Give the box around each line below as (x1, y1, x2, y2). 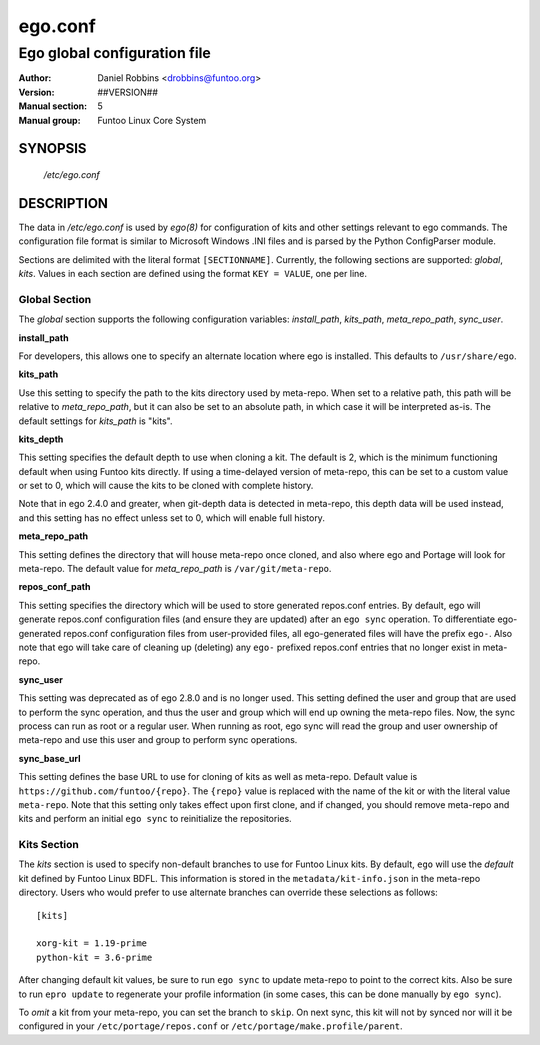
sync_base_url (18, 752, 81, 764)
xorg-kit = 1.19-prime (36, 938, 148, 949)
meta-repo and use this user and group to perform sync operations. (18, 734, 298, 746)
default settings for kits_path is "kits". (18, 415, 173, 427)
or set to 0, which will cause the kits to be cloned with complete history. (18, 480, 314, 492)
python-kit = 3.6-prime (36, 951, 153, 963)
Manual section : (18, 100, 88, 112)
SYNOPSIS (18, 140, 87, 157)
